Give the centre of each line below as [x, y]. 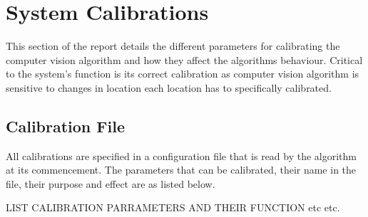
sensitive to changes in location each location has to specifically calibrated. [169, 87]
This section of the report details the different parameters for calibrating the [173, 46]
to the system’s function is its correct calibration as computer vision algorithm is [183, 74]
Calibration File [65, 126]
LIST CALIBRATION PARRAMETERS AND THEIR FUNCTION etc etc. [173, 207]
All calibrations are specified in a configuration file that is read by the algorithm [182, 155]
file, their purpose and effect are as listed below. [111, 183]
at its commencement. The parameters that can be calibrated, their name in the [181, 170]
